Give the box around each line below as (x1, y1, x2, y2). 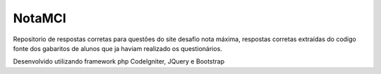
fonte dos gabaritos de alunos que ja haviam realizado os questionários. (13, 44, 222, 52)
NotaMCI (13, 10, 66, 26)
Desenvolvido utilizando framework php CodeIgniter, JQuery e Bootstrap (13, 57, 225, 66)
